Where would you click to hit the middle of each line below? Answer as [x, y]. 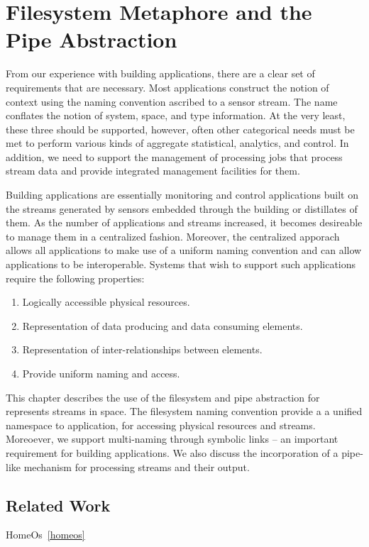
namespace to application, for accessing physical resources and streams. [161, 425]
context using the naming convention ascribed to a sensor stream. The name [172, 101]
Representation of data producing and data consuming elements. [163, 325]
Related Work [58, 505]
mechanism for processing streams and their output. [137, 466]
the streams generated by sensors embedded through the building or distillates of [182, 208]
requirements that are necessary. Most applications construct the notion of [167, 87]
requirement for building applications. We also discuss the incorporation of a [172, 452]
